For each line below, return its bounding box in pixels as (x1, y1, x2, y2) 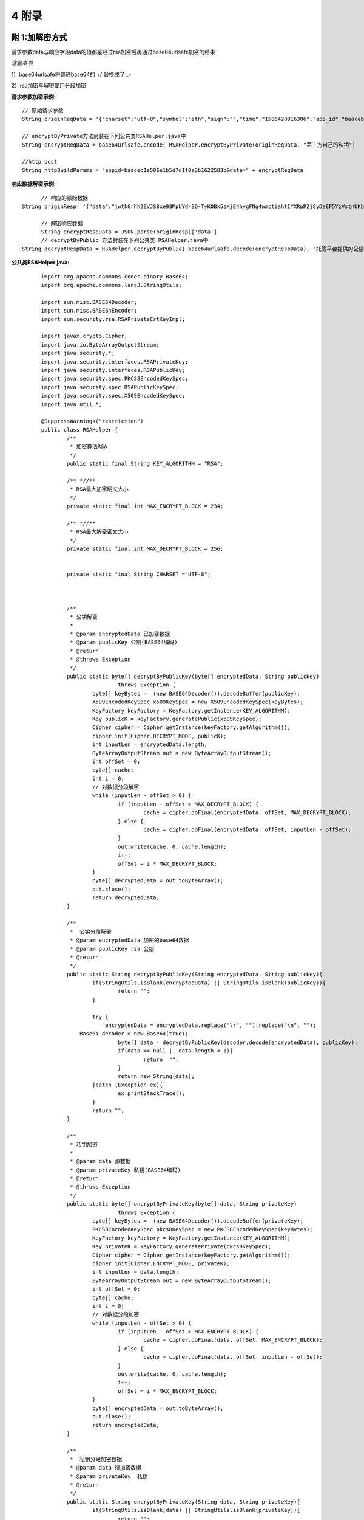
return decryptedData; (92, 894, 160, 901)
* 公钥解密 (70, 613, 98, 620)
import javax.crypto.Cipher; (41, 333, 128, 340)
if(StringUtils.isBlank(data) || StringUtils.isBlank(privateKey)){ (92, 1507, 300, 1514)
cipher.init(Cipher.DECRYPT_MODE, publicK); (92, 733, 227, 739)
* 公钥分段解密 (70, 928, 112, 935)
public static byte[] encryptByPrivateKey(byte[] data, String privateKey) (67, 1201, 297, 1207)
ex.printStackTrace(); (117, 1090, 185, 1097)
